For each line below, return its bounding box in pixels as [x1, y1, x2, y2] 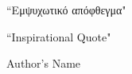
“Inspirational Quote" [6, 28, 111, 45]
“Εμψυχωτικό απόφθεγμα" [6, 2, 126, 18]
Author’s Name [6, 55, 81, 72]
